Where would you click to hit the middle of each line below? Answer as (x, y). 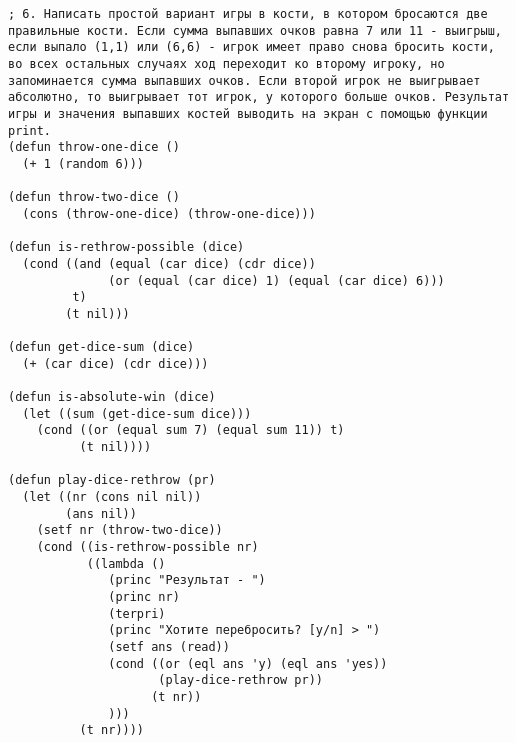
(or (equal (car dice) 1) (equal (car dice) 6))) (276, 280)
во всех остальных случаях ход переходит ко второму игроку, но (226, 63)
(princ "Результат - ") (187, 580)
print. (29, 130)
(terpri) (137, 613)
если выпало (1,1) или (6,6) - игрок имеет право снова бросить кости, (251, 47)
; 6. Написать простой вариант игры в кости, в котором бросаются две (248, 14)
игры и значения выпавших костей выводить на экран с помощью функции (248, 113)
